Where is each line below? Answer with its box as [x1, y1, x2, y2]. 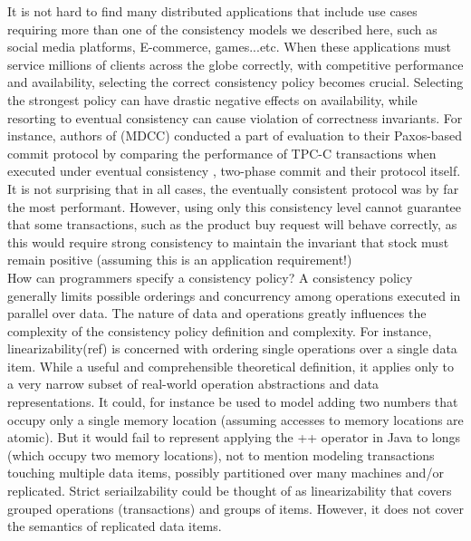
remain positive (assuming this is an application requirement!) [7, 250, 352, 269]
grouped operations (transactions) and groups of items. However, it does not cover [7, 498, 464, 517]
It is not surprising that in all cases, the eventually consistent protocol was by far [7, 179, 459, 198]
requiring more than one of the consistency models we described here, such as [7, 19, 437, 38]
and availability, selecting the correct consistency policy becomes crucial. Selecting [7, 72, 464, 92]
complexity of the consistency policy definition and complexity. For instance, [7, 321, 432, 340]
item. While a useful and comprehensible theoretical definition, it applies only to [7, 356, 455, 375]
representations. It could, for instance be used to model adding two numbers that [7, 392, 458, 411]
